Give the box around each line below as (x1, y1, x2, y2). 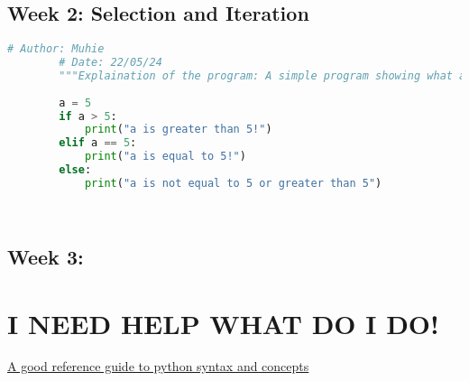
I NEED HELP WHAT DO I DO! (7, 304, 439, 341)
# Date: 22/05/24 (59, 56, 162, 70)
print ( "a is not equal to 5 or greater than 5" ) (84, 176, 382, 190)
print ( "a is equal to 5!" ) (84, 150, 246, 163)
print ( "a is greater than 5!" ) (84, 123, 272, 136)
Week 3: (7, 242, 84, 270)
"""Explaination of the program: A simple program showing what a (59, 69, 466, 82)
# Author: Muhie (7, 42, 105, 56)
